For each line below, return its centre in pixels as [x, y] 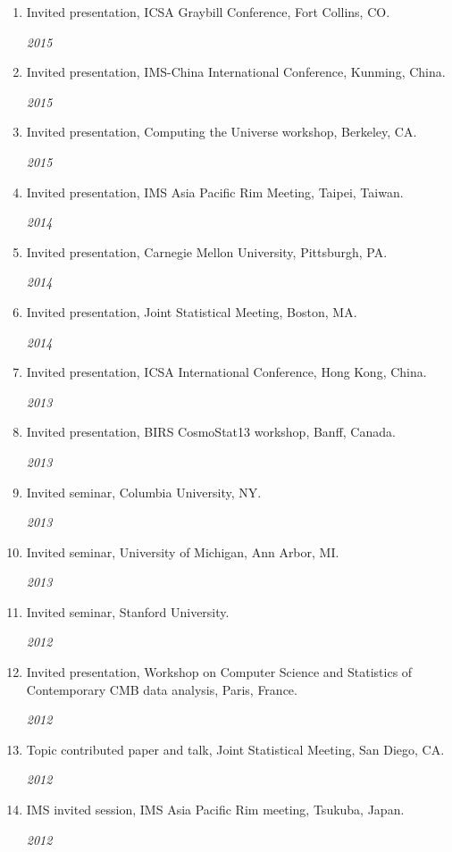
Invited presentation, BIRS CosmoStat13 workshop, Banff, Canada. [211, 432]
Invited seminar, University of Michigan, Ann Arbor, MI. [183, 551]
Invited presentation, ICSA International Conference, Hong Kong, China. [226, 372]
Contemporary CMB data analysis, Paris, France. [162, 689]
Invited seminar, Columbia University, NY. [144, 492]
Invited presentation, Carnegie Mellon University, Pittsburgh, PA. [207, 251]
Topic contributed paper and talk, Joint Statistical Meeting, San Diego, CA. [235, 749]
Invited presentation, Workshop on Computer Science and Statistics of [219, 672]
